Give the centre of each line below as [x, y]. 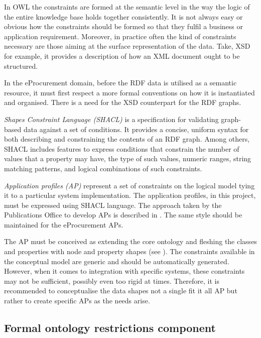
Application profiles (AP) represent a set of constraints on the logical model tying [129, 185]
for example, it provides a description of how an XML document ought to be [122, 55]
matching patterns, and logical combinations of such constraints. [103, 168]
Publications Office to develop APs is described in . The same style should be [123, 215]
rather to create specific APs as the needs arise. [77, 301]
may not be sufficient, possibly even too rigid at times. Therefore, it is [112, 280]
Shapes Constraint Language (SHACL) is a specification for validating [111, 119]
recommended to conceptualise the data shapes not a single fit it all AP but [121, 291]
